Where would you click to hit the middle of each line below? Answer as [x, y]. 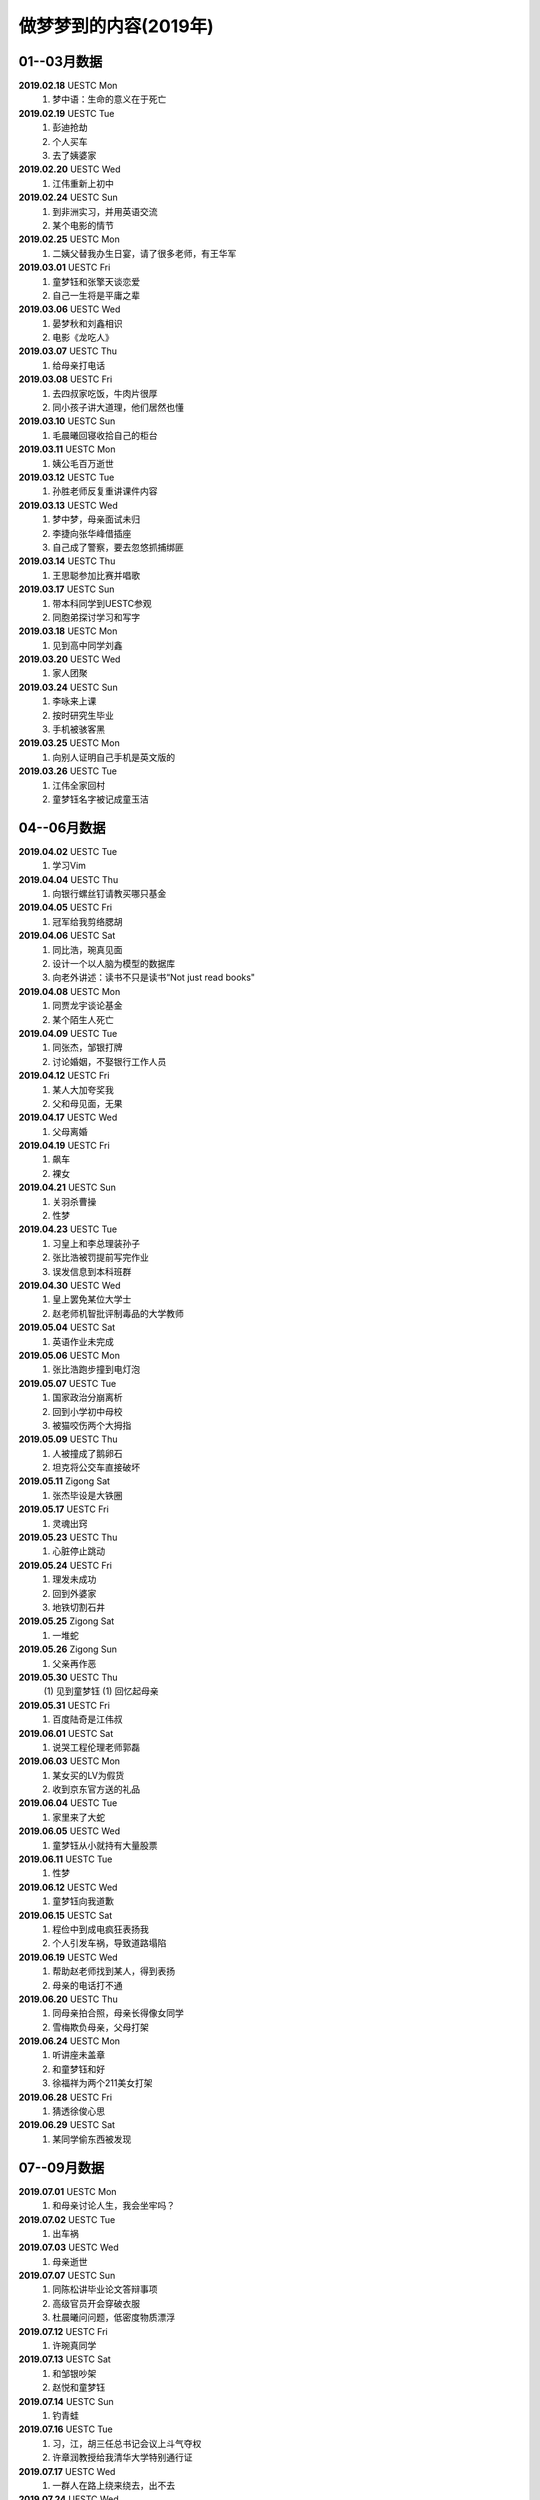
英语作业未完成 [83, 1341]
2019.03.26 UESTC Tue [67, 771]
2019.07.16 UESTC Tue [66, 2429]
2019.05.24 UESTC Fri [65, 1565]
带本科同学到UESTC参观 [102, 603]
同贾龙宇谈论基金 [87, 1006]
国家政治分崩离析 [87, 1397]
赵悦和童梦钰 [78, 2387]
